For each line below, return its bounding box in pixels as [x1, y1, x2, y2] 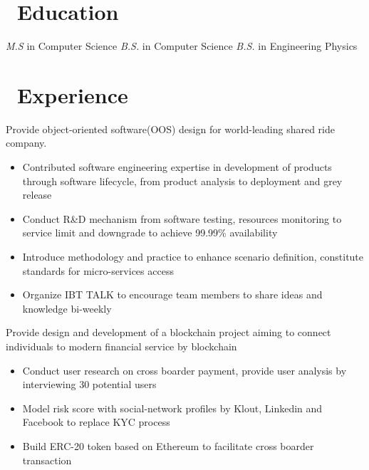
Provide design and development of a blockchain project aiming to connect [6, 325, 331, 340]
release [22, 187, 52, 202]
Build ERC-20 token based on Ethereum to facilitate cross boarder [22, 438, 314, 453]
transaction [22, 452, 72, 467]
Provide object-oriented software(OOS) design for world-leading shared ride [6, 121, 335, 136]
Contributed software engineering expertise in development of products [22, 160, 332, 174]
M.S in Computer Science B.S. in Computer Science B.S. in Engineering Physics [6, 38, 358, 53]
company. [6, 135, 47, 150]
